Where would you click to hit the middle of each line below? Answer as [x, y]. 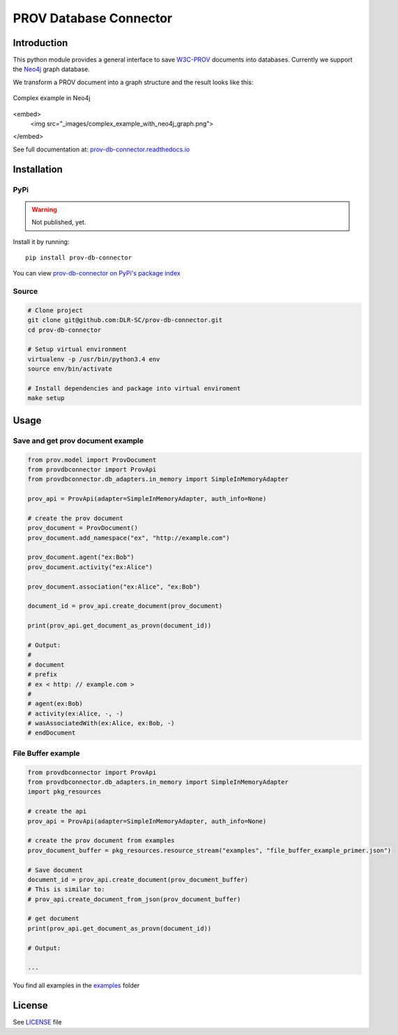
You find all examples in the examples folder [76, 985]
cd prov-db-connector [64, 330]
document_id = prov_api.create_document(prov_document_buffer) [138, 879]
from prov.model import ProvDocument [92, 460]
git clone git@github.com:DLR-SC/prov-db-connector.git [125, 320]
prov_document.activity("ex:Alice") [90, 567]
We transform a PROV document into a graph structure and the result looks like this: [133, 82]
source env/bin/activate [70, 369]
